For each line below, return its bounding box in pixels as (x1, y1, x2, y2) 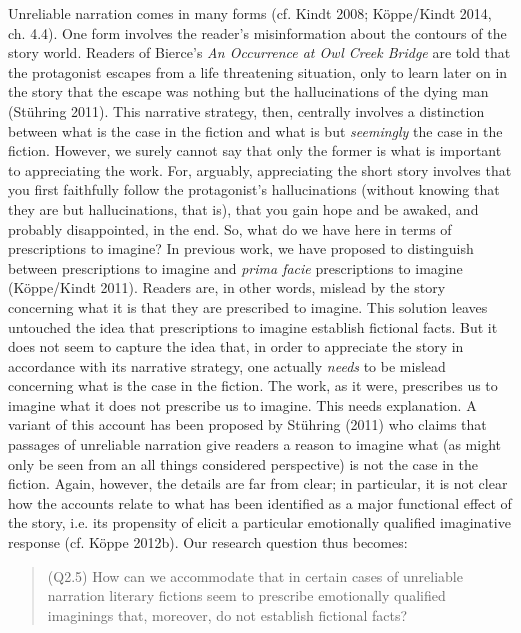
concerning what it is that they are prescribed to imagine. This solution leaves (8, 296, 488, 317)
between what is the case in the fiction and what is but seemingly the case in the (8, 120, 503, 141)
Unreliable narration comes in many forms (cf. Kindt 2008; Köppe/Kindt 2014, (8, 3, 492, 23)
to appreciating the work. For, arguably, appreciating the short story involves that (8, 159, 512, 180)
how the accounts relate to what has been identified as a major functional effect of (8, 492, 512, 513)
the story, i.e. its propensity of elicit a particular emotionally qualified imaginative (8, 512, 511, 533)
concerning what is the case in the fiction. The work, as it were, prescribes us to (8, 375, 498, 396)
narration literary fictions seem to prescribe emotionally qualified (47, 585, 446, 606)
